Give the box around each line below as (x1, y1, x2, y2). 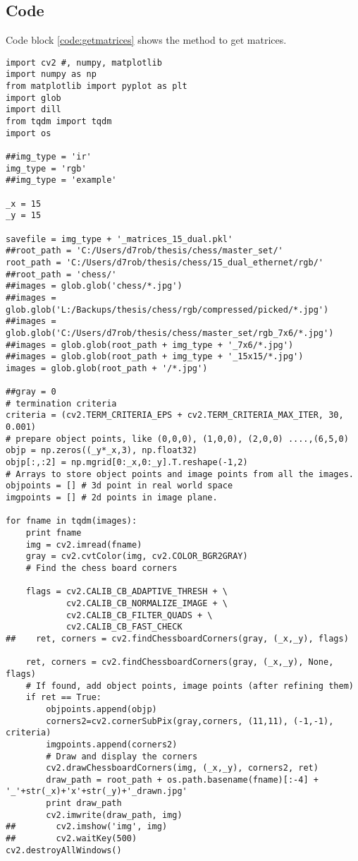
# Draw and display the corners (46, 751, 198, 761)
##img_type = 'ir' (6, 152, 92, 162)
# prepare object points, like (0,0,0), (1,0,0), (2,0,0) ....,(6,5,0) (6, 433, 349, 444)
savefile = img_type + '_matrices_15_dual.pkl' (6, 234, 233, 244)
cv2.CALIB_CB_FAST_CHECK (66, 622, 183, 632)
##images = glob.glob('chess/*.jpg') (6, 281, 183, 291)
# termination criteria (6, 398, 117, 409)
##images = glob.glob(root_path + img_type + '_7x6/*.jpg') (6, 339, 294, 350)
